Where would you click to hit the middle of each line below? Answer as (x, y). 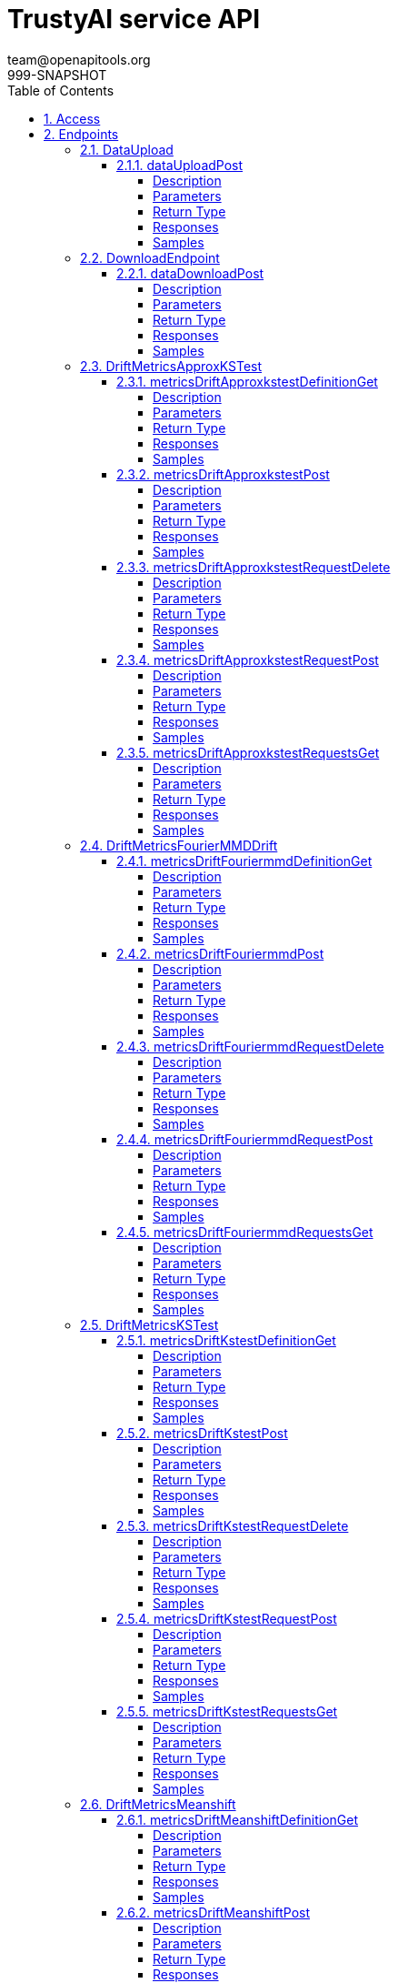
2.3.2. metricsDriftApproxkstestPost (223, 474)
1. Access (72, 118)
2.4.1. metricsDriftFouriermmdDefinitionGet (244, 861)
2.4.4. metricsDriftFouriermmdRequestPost (245, 1139)
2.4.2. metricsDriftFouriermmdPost (220, 953)
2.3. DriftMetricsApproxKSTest (171, 366)
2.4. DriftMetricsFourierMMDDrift (179, 845)
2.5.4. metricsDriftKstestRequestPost (227, 1618)
